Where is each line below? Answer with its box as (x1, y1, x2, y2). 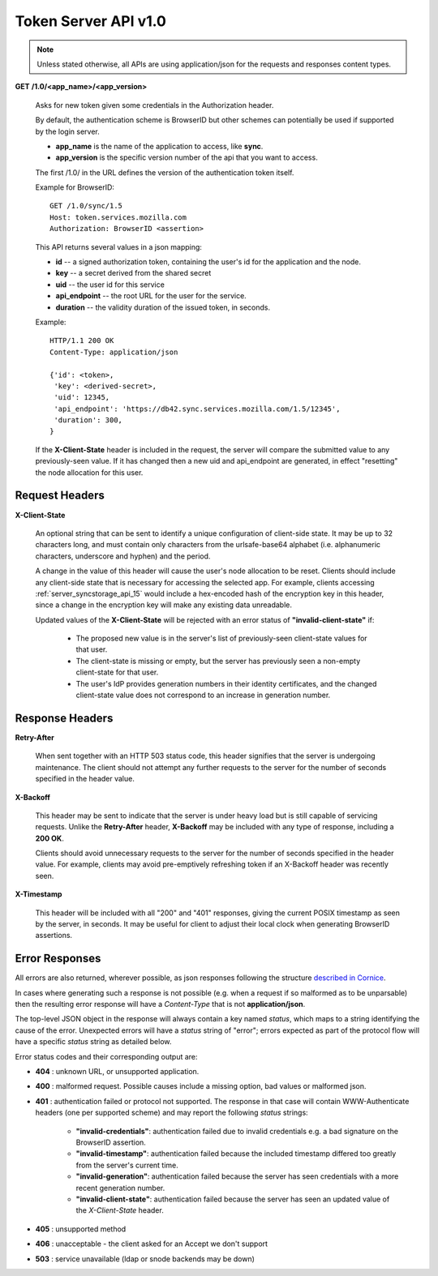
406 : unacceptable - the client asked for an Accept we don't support (35, 1239, 268, 1248)
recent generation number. (75, 1183, 165, 1193)
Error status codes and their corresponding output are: (15, 1051, 198, 1061)
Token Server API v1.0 (15, 12, 166, 30)
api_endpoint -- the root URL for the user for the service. (55, 291, 247, 301)
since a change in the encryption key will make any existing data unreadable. (35, 600, 292, 610)
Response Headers (15, 711, 114, 725)
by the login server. (35, 126, 101, 136)
